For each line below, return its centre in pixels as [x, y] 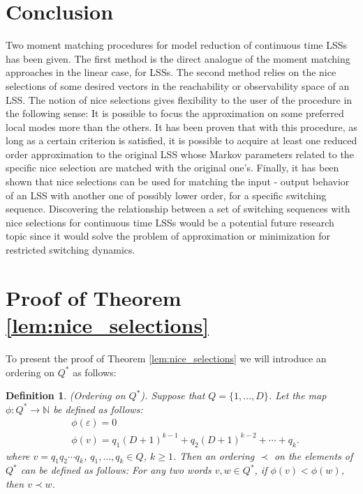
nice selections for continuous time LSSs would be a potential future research [170, 222]
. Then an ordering [214, 455]
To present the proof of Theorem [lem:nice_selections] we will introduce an [166, 358]
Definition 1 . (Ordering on [66, 395]
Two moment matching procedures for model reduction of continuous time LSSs [177, 45]
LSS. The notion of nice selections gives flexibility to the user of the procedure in [179, 99]
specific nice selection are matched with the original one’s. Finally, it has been [172, 168]
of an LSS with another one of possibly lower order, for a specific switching [166, 195]
